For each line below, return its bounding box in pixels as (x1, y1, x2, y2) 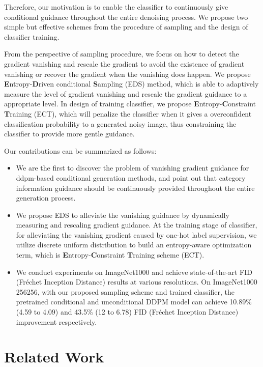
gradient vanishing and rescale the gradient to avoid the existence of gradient (4, 58, 245, 69)
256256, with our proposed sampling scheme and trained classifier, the (16, 286, 235, 297)
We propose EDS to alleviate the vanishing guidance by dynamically (16, 209, 229, 220)
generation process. (16, 192, 76, 203)
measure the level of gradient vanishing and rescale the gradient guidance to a (4, 88, 247, 99)
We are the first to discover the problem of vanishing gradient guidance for (16, 162, 249, 173)
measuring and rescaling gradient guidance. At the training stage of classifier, (16, 219, 257, 230)
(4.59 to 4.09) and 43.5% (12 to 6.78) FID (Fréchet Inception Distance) (16, 306, 239, 317)
